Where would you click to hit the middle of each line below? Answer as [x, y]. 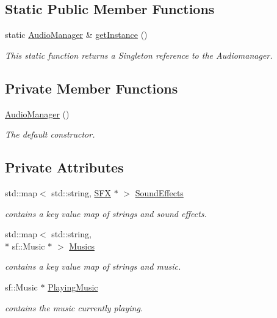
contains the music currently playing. [74, 307]
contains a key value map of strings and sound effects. [106, 213]
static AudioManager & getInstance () [76, 35]
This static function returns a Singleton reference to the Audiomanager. [139, 55]
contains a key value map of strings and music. [93, 266]
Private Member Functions [92, 88]
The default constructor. [50, 134]
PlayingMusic [73, 287]
